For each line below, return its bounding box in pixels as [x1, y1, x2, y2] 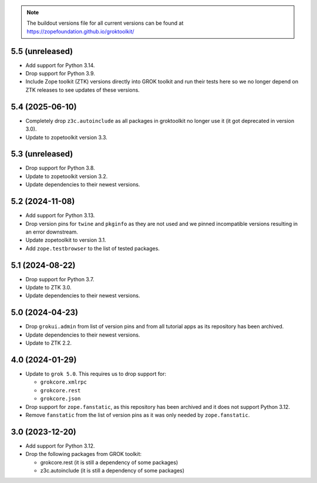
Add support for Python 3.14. [25, 62, 95, 69]
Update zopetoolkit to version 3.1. [25, 236, 106, 244]
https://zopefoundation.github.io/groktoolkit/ [26, 28, 134, 35]
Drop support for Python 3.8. [25, 165, 95, 172]
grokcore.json [40, 395, 81, 402]
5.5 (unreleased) [11, 46, 73, 56]
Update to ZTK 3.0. [25, 284, 72, 291]
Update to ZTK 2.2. [25, 339, 72, 347]
